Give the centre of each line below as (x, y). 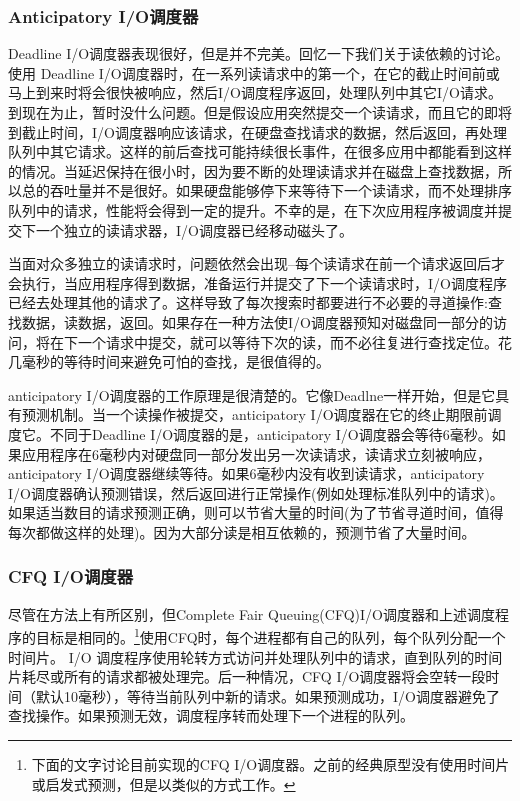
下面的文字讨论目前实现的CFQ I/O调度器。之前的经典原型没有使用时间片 (270, 763)
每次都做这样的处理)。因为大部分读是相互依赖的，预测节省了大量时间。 (242, 531)
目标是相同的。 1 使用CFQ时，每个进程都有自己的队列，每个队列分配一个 (270, 635)
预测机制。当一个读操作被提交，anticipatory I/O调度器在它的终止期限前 (254, 414)
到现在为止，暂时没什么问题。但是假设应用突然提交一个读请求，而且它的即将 (260, 112)
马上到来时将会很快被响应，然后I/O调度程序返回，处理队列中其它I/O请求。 (255, 92)
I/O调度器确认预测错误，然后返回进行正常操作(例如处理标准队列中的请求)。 (256, 492)
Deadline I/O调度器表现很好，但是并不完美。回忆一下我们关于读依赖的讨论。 (259, 53)
